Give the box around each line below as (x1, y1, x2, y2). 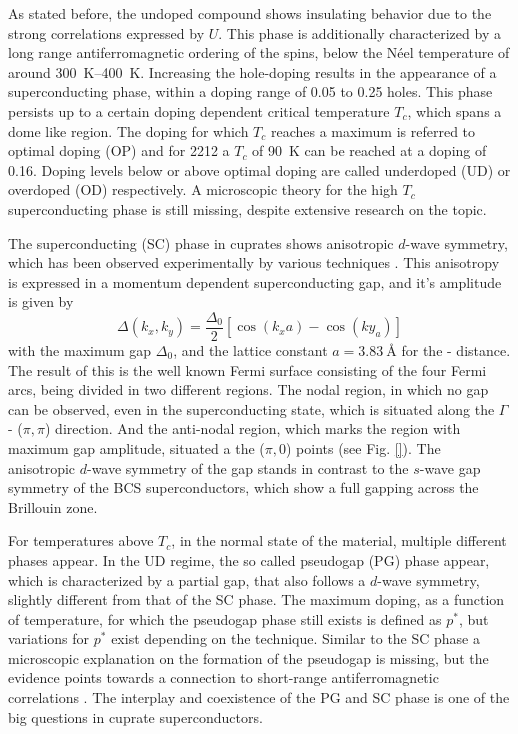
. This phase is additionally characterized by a (218, 22, 501, 43)
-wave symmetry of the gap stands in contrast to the (86, 457, 409, 478)
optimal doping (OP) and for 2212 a (8, 140, 230, 161)
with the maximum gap (8, 339, 152, 360)
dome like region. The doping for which (8, 120, 249, 141)
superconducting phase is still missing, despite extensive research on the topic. (8, 198, 487, 219)
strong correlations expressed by (8, 22, 205, 43)
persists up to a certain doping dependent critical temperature (8, 100, 390, 121)
